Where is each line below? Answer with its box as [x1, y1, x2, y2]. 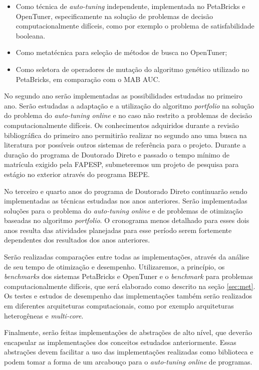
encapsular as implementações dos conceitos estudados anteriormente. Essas [4, 336, 236, 347]
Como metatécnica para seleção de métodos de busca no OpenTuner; [16, 47, 227, 57]
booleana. [16, 30, 46, 40]
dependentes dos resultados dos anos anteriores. [4, 234, 150, 245]
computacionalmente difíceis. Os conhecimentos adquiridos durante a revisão [4, 119, 239, 130]
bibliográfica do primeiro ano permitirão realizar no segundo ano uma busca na [4, 129, 247, 140]
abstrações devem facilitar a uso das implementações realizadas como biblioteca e [4, 346, 253, 357]
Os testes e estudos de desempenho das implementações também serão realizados [4, 290, 252, 301]
